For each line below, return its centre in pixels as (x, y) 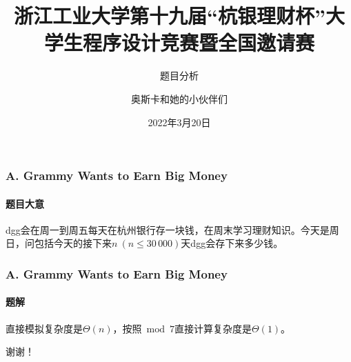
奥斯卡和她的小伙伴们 (179, 98)
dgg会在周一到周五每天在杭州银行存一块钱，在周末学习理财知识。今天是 (168, 229)
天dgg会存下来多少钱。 (232, 243)
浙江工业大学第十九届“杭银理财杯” (170, 16)
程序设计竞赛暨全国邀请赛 (198, 42)
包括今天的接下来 (73, 243)
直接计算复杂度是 (213, 328)
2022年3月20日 (179, 122)
